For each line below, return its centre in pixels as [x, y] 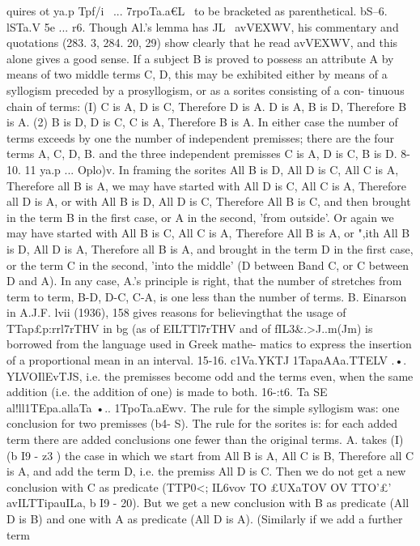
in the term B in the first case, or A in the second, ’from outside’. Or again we [200, 217]
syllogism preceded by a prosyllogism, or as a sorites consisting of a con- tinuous [206, 90]
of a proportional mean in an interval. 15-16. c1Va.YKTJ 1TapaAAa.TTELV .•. [207, 360]
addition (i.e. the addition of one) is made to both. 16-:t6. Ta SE [167, 392]
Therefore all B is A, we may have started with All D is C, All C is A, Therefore [206, 185]
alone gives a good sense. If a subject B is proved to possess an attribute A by [200, 58]
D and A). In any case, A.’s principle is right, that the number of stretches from [204, 281]
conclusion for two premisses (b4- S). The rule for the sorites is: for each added [202, 423]
